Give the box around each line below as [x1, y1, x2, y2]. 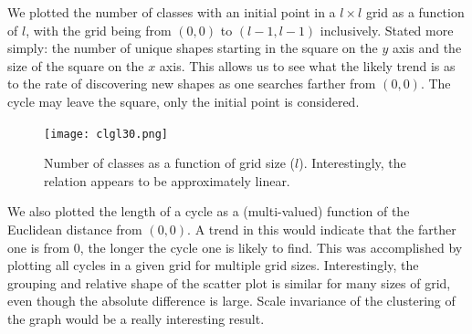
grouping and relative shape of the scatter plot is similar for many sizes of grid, [7, 273, 451, 292]
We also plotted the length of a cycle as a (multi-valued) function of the [7, 202, 410, 221]
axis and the [392, 38, 462, 57]
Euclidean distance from [7, 220, 142, 238]
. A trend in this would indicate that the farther [187, 220, 456, 238]
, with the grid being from [26, 20, 172, 39]
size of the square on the [7, 56, 144, 75]
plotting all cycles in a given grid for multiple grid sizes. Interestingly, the [7, 256, 419, 275]
